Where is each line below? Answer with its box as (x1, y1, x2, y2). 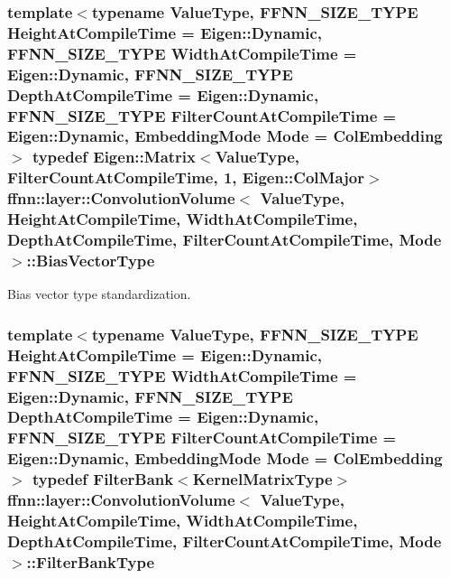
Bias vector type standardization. (7, 284, 191, 303)
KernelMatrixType (192, 468, 333, 490)
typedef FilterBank (32, 468, 174, 490)
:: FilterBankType (26, 550, 155, 573)
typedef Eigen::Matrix (32, 145, 197, 168)
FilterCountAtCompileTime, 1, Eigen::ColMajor (7, 166, 364, 189)
